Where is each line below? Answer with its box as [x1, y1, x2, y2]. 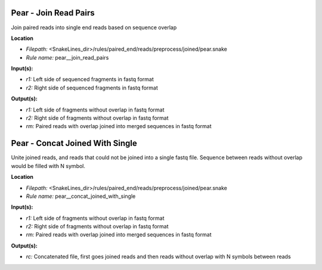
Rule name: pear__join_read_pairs [26, 54, 109, 61]
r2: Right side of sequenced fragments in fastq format [26, 84, 158, 91]
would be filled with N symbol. [11, 162, 86, 169]
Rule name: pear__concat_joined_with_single [26, 193, 136, 200]
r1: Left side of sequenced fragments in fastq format [26, 76, 154, 83]
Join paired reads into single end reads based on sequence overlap [11, 24, 177, 31]
